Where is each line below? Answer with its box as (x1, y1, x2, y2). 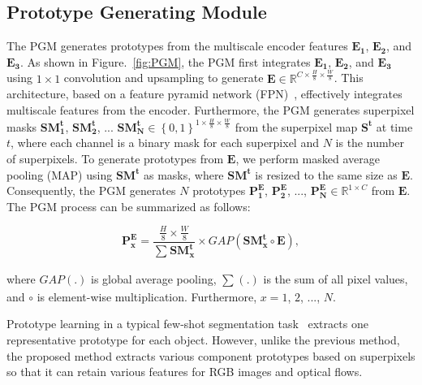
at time (376, 118, 413, 135)
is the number (335, 134, 405, 151)
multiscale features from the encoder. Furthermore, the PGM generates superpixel (6, 101, 415, 118)
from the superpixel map (235, 118, 358, 135)
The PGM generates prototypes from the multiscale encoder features (6, 37, 348, 54)
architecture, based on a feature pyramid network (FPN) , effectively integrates (6, 85, 403, 102)
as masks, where (143, 166, 224, 183)
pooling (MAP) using (6, 166, 113, 183)
